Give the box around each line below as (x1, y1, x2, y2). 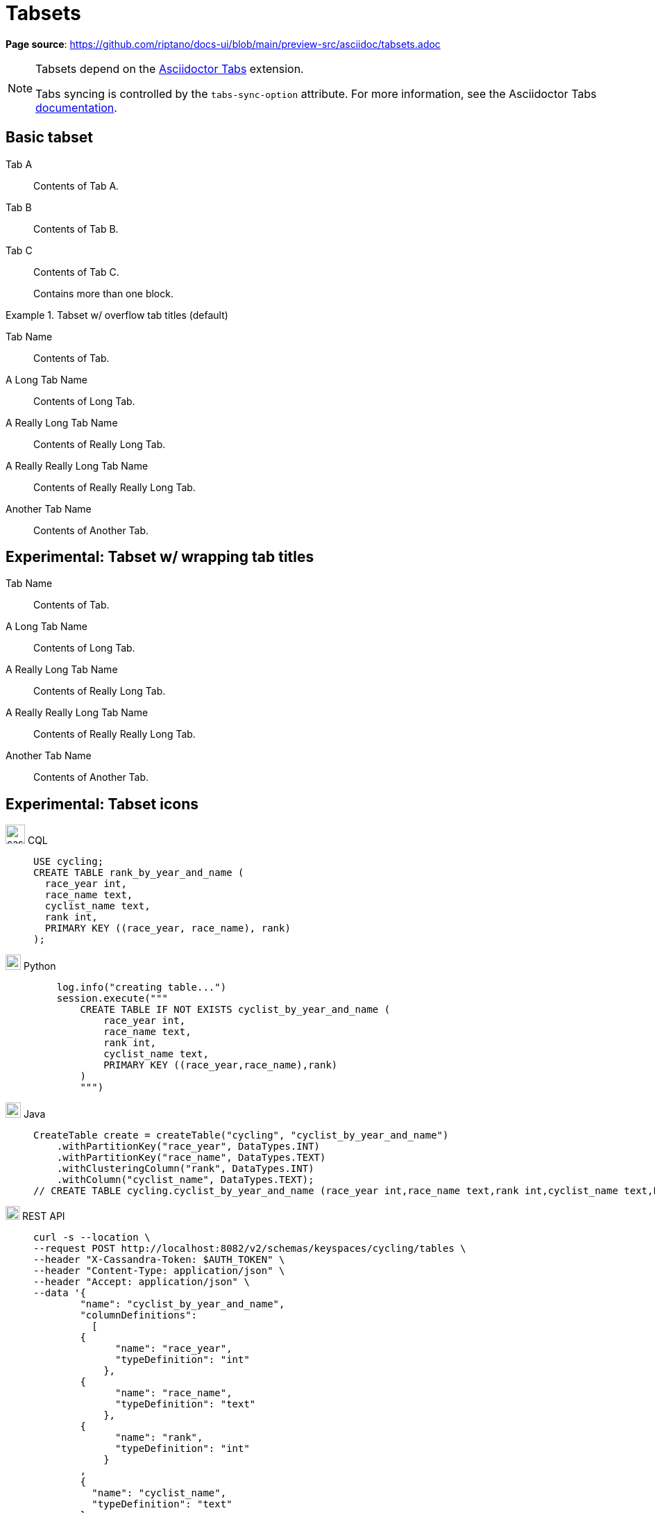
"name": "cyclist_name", (92, 1487, 227, 1499)
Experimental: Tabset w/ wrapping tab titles (6, 548, 314, 566)
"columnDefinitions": (80, 1309, 198, 1321)
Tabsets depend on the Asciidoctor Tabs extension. (35, 61, 304, 76)
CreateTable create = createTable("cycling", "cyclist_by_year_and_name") (33, 1130, 449, 1141)
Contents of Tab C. (33, 265, 119, 278)
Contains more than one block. (33, 287, 173, 299)
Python (23, 960, 56, 973)
